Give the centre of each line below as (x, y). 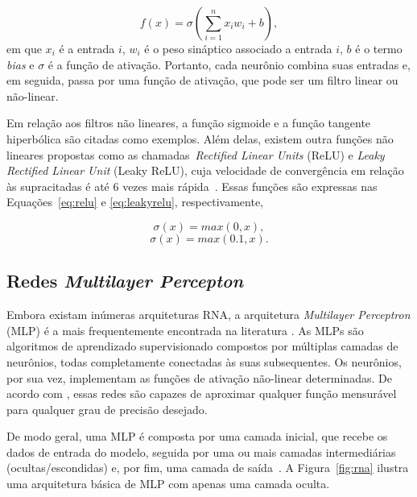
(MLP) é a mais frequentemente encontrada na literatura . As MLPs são (185, 330)
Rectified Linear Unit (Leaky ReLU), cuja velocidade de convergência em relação (205, 170)
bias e (21, 64)
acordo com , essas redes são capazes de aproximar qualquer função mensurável (202, 393)
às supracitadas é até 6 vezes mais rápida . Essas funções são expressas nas (192, 186)
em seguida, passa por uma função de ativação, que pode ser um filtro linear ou (202, 80)
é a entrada (87, 48)
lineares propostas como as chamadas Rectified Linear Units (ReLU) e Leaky (196, 154)
